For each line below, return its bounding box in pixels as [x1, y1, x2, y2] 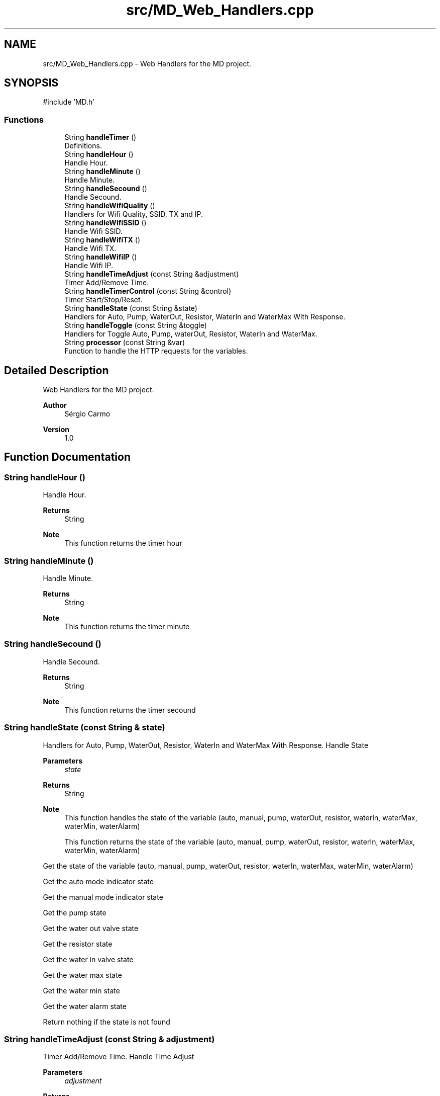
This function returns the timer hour [64, 539, 182, 548]
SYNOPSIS [4, 76, 59, 90]
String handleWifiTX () [64, 235, 141, 244]
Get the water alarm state [43, 1001, 127, 1010]
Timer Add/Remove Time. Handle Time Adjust [43, 1052, 194, 1061]
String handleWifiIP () [64, 252, 137, 262]
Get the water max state [43, 970, 122, 979]
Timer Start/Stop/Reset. [64, 295, 143, 304]
